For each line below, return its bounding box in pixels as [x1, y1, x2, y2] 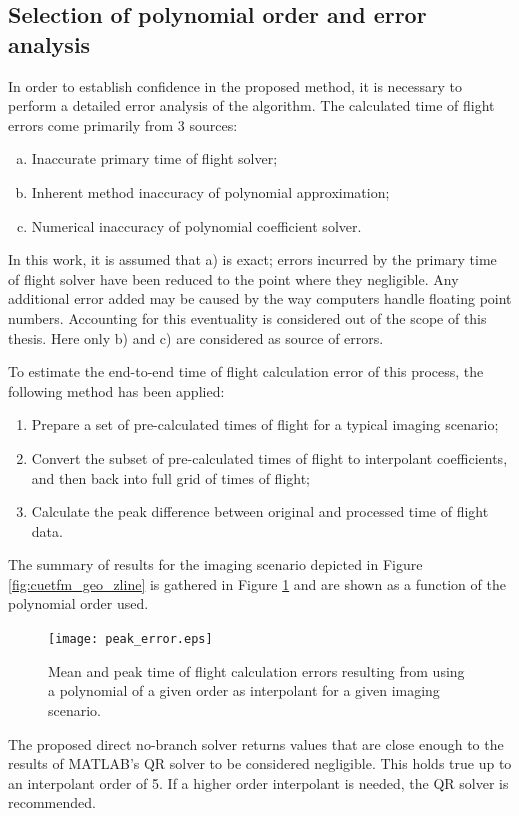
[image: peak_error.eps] [48, 632, 213, 647]
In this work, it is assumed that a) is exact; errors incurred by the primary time [8, 249, 497, 270]
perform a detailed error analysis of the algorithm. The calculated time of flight [8, 95, 495, 116]
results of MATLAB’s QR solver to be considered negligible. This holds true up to [8, 753, 512, 774]
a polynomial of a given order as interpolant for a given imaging [48, 680, 440, 701]
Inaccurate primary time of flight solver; [31, 148, 278, 169]
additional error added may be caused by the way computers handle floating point [8, 288, 512, 309]
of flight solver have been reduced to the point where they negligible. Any [8, 268, 459, 289]
